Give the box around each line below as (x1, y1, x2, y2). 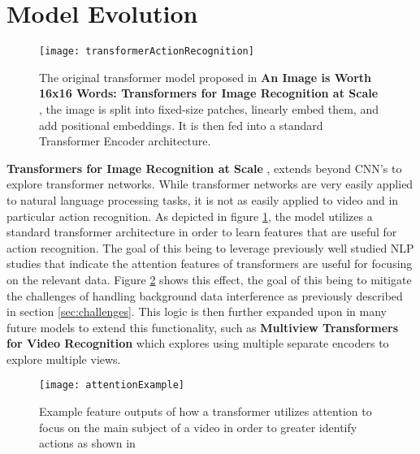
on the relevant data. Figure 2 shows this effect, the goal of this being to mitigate (6, 270, 412, 288)
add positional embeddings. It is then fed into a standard (39, 116, 323, 133)
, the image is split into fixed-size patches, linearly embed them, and (39, 100, 379, 117)
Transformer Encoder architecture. (39, 132, 211, 149)
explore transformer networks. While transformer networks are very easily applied (6, 175, 414, 192)
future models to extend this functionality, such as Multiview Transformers (6, 318, 399, 335)
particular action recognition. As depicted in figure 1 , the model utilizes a (6, 207, 373, 224)
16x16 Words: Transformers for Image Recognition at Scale (39, 84, 379, 102)
